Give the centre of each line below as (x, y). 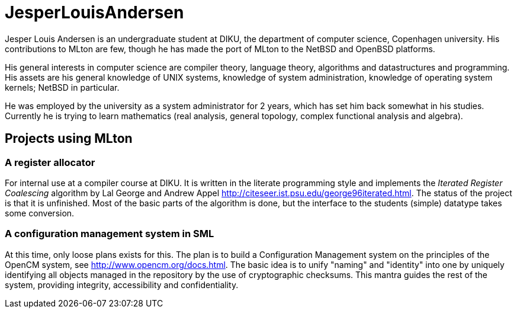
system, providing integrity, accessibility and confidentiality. (122, 285)
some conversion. (40, 213)
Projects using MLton (69, 139)
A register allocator (50, 162)
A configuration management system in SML (110, 234)
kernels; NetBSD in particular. (62, 87)
